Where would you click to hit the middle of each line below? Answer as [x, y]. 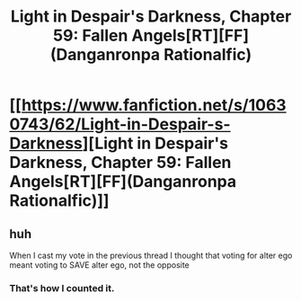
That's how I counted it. [62, 288]
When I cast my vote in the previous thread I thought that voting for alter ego [151, 255]
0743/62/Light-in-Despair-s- [120, 124]
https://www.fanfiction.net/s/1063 [154, 106]
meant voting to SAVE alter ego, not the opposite [100, 265]
